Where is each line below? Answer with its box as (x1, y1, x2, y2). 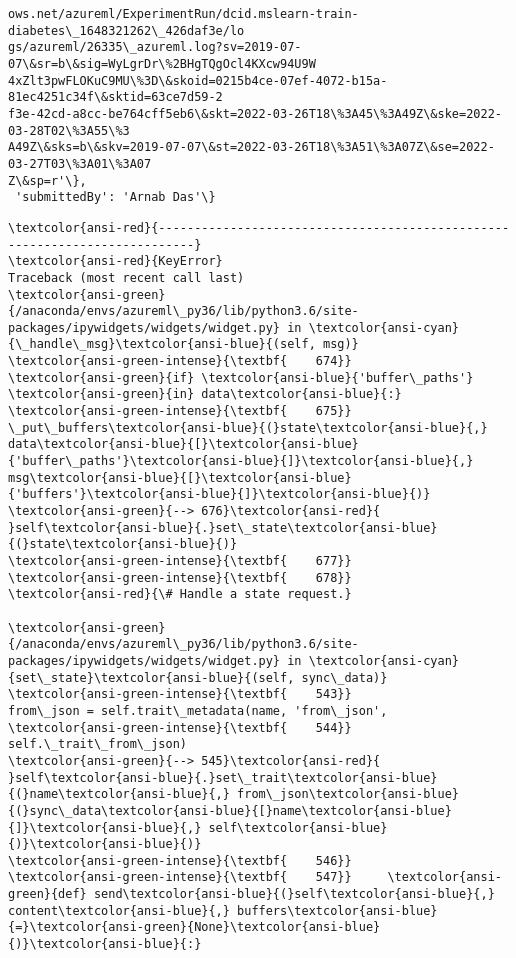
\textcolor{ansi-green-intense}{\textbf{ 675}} (8, 404, 352, 419)
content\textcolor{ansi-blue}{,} (8, 903, 230, 918)
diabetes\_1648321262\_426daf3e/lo (8, 23, 245, 38)
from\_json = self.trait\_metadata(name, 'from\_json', (8, 703, 388, 718)
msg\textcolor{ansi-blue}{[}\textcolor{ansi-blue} (8, 470, 352, 485)
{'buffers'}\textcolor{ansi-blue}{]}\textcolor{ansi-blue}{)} (8, 487, 431, 502)
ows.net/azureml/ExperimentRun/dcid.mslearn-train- (8, 7, 359, 21)
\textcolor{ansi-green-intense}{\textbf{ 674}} (8, 354, 352, 369)
